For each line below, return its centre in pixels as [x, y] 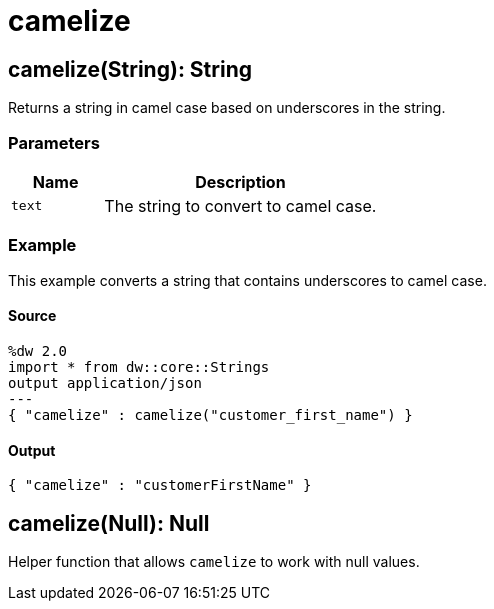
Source [32, 316]
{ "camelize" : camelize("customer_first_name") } [210, 414]
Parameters [54, 142]
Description [240, 181]
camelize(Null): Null [109, 523]
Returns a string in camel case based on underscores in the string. [227, 108]
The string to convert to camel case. [240, 205]
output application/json [105, 382]
